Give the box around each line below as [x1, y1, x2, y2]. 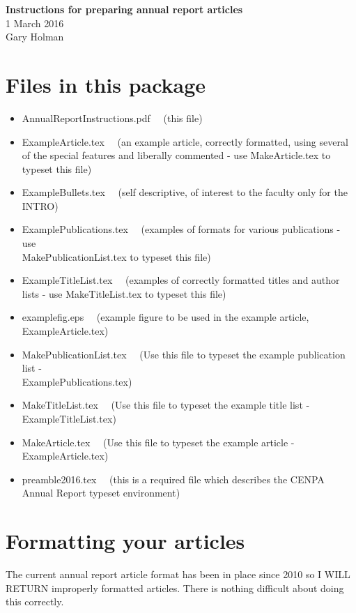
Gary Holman [6, 29, 64, 44]
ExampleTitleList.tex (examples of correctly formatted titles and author [22, 273, 340, 287]
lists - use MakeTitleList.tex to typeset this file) [22, 286, 226, 301]
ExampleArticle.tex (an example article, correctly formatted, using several [22, 134, 348, 149]
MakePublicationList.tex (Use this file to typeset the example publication [22, 347, 346, 361]
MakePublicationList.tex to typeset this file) [22, 249, 211, 264]
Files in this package [6, 70, 206, 98]
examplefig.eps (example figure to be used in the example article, [22, 310, 309, 324]
